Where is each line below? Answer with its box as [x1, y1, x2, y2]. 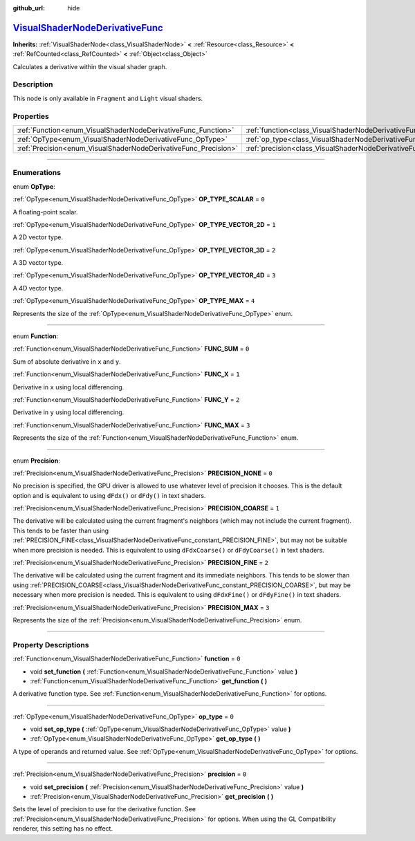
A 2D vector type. [12, 233, 64, 241]
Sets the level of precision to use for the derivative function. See [12, 805, 196, 813]
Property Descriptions [12, 640, 89, 649]
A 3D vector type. [12, 259, 64, 267]
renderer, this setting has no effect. [12, 824, 113, 833]
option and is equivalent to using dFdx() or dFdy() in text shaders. [12, 491, 206, 499]
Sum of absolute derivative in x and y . [12, 357, 121, 366]
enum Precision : [12, 456, 60, 465]
